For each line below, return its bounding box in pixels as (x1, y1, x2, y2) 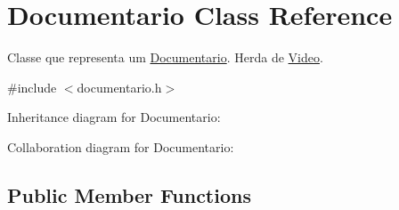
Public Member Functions (7, 181, 251, 208)
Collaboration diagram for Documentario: (7, 137, 234, 156)
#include (7, 77, 57, 96)
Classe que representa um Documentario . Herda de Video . (7, 48, 323, 67)
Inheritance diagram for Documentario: (7, 108, 221, 126)
